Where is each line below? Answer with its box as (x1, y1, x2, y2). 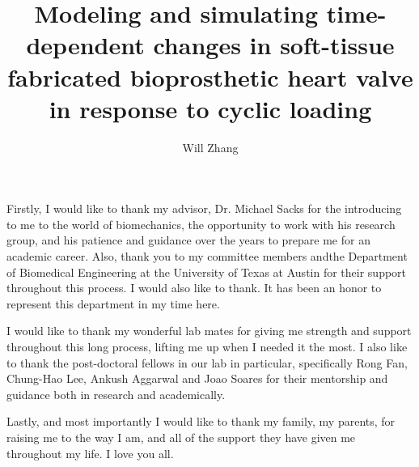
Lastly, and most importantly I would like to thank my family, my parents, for (6, 413, 396, 430)
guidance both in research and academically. (6, 385, 226, 402)
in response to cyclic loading (49, 91, 372, 125)
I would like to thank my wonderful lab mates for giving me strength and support (6, 322, 412, 339)
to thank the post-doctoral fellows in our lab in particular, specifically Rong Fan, (6, 354, 408, 371)
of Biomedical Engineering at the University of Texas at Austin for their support (6, 263, 407, 280)
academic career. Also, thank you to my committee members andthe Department (6, 248, 408, 265)
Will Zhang (182, 138, 239, 155)
